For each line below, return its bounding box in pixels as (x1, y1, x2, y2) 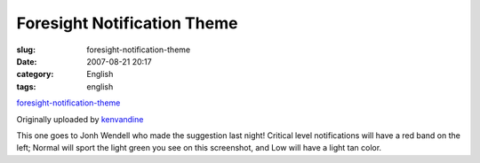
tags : (16, 81, 36, 92)
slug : (16, 44, 36, 55)
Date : (16, 56, 37, 66)
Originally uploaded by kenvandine (16, 113, 144, 124)
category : (16, 69, 54, 80)
